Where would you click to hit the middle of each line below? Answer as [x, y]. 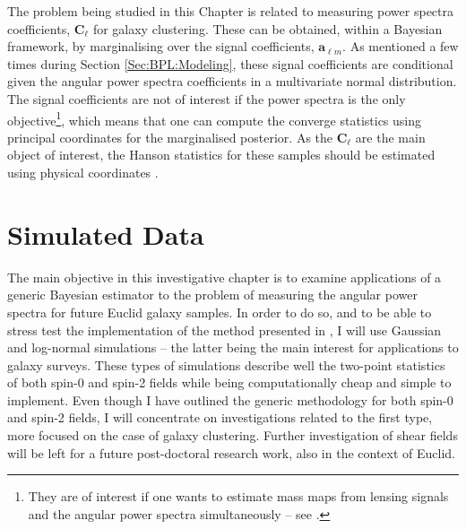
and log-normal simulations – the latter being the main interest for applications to [233, 347]
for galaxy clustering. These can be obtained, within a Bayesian [268, 28]
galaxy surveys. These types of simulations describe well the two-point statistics [226, 364]
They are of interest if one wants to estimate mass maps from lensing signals [238, 496]
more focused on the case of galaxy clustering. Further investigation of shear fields [233, 435]
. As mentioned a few [401, 46]
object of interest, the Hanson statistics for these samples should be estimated [221, 155]
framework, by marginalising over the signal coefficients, [161, 46]
